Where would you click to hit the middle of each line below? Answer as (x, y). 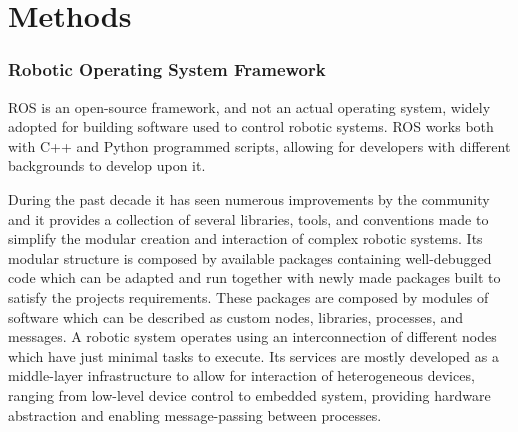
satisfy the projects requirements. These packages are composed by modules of (248, 296)
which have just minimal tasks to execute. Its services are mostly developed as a (253, 355)
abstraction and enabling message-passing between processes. (195, 414)
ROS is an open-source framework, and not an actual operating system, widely (249, 106)
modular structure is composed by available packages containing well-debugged (250, 257)
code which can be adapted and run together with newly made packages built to (254, 277)
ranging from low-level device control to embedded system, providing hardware (249, 394)
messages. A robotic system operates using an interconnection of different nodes (252, 336)
